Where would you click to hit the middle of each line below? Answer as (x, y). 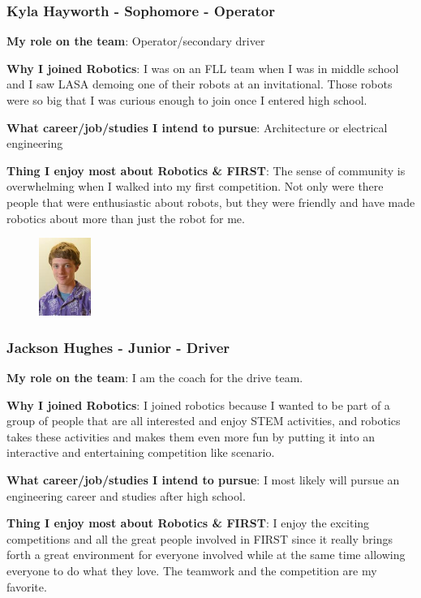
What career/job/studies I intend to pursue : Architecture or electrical (197, 127)
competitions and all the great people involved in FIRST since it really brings (200, 538)
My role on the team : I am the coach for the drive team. (155, 377)
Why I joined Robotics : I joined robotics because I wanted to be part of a (198, 404)
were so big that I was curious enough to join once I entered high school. (187, 100)
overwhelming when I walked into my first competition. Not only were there (195, 186)
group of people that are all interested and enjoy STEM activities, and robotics (204, 421)
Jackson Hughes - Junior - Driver (118, 347)
